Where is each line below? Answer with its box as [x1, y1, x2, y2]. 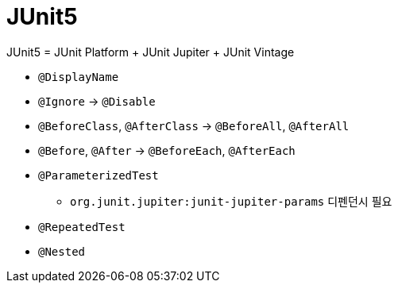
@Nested [38, 245, 86, 258]
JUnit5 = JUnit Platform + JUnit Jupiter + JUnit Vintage [6, 44, 295, 59]
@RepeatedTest [38, 220, 126, 233]
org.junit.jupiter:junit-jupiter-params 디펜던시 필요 [70, 194, 392, 208]
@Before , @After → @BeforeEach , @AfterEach [38, 143, 296, 157]
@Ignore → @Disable [38, 94, 156, 108]
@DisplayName [38, 70, 119, 83]
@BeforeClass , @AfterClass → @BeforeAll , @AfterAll [38, 118, 350, 133]
